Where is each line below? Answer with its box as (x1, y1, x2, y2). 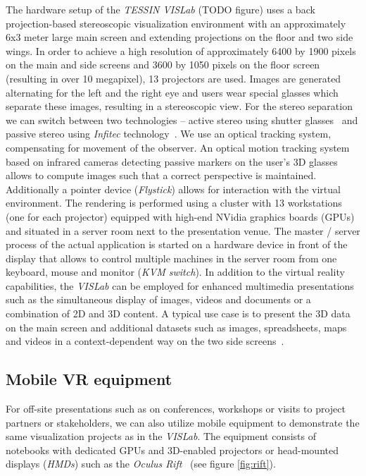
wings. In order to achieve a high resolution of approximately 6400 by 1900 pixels (6, 43, 356, 58)
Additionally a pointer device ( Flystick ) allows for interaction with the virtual (6, 181, 341, 196)
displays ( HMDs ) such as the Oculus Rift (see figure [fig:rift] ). (6, 456, 276, 471)
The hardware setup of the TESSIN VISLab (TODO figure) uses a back (6, 2, 315, 16)
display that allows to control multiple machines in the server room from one (6, 250, 337, 265)
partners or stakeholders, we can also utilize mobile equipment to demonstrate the (6, 415, 360, 429)
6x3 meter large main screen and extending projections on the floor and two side (6, 30, 353, 44)
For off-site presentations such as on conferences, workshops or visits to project (6, 401, 346, 416)
